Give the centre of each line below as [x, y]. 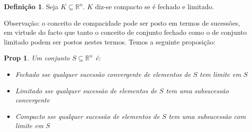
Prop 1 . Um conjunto [37, 58]
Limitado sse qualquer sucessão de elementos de [86, 90]
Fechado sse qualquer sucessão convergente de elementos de [103, 74]
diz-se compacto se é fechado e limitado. [155, 6]
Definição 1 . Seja [31, 6]
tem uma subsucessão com [207, 116]
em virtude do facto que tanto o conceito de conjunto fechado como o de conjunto [125, 32]
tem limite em [220, 74]
